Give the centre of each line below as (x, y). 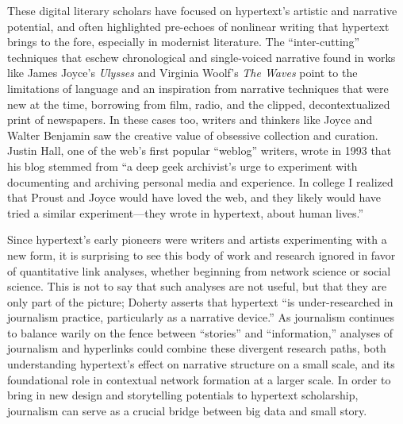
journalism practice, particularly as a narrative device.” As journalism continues (201, 317)
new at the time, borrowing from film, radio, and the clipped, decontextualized (199, 104)
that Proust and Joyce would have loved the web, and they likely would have (194, 197)
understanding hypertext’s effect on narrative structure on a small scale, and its (201, 364)
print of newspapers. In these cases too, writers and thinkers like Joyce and (190, 119)
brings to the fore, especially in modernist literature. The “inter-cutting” (184, 42)
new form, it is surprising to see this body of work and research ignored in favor (201, 254)
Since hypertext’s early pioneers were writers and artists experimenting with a (197, 239)
